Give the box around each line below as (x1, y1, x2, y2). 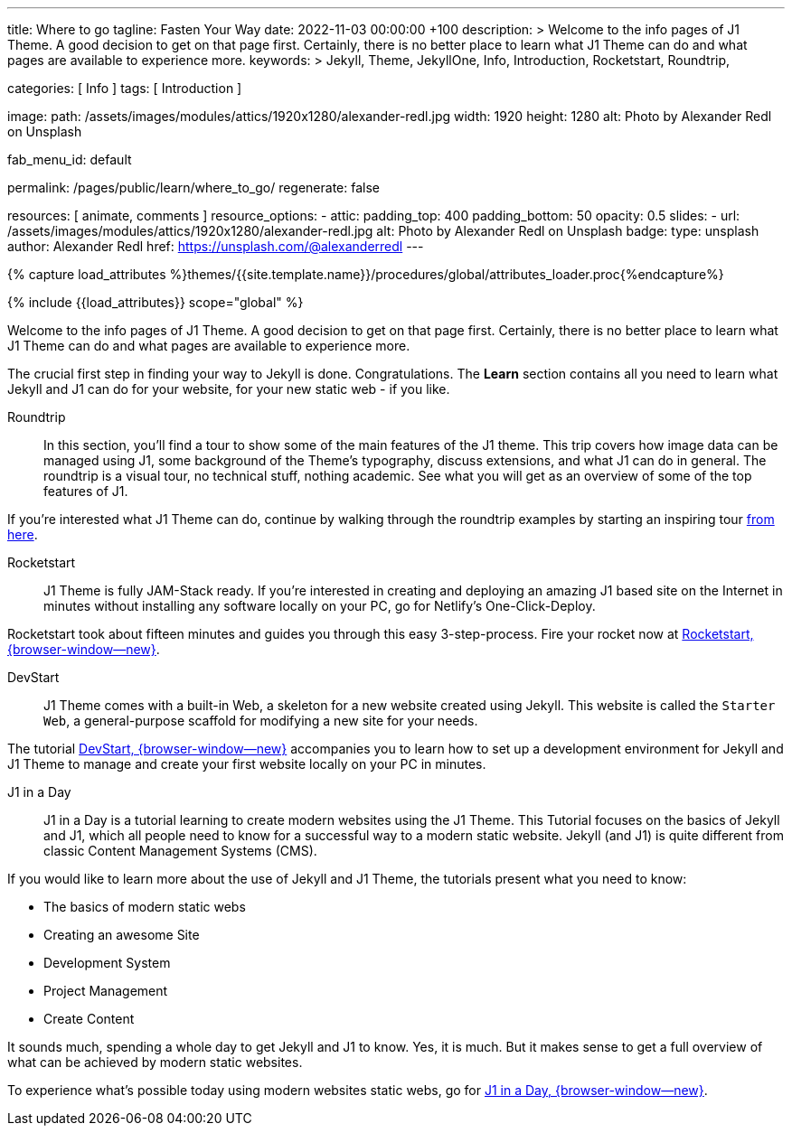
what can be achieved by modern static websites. (7, 1054, 303, 1070)
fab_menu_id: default (7, 152, 132, 167)
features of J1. (43, 483, 128, 499)
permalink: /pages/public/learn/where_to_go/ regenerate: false (7, 180, 380, 195)
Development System (43, 955, 171, 970)
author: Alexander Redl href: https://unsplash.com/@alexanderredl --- (7, 239, 424, 254)
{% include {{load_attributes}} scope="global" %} (7, 295, 304, 310)
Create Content (43, 1011, 135, 1026)
